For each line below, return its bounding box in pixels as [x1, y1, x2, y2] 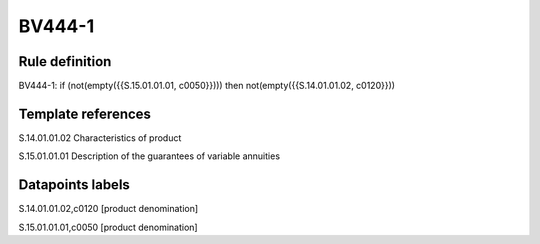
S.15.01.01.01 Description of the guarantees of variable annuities [18, 150, 280, 162]
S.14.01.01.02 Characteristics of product [18, 131, 182, 144]
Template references [18, 105, 152, 122]
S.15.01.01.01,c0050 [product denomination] [18, 221, 199, 233]
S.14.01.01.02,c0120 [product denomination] [18, 203, 199, 215]
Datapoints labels [18, 176, 130, 194]
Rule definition [18, 53, 112, 70]
